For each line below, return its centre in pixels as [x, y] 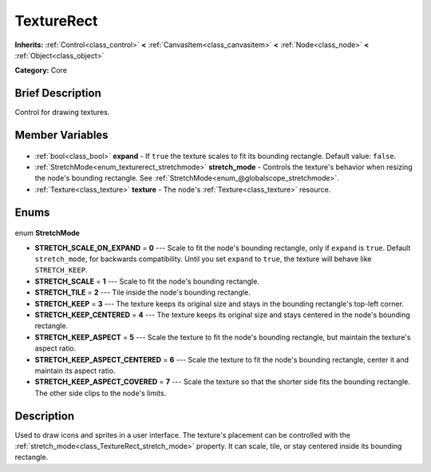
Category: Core [41, 70]
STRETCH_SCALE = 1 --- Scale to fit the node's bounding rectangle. [147, 281]
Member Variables [61, 135]
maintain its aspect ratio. [75, 371]
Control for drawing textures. [62, 113]
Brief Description [58, 93]
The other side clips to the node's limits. [101, 393]
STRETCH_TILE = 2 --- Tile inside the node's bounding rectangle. [142, 292]
